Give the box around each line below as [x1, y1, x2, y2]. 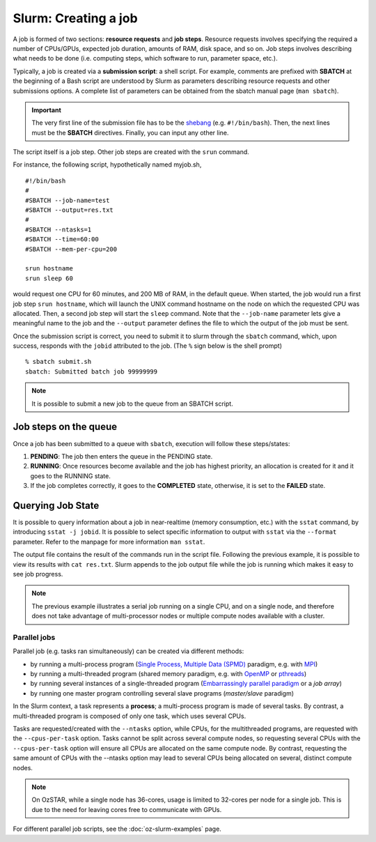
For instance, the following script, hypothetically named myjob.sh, [13, 160, 202, 169]
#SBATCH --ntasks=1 [25, 225, 92, 234]
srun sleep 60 [25, 274, 73, 282]
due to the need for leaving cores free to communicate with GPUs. [31, 805, 222, 813]
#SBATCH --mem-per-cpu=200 [25, 245, 118, 253]
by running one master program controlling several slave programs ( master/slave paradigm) [30, 689, 295, 697]
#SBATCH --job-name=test [25, 196, 110, 204]
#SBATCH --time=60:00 [25, 236, 99, 243]
